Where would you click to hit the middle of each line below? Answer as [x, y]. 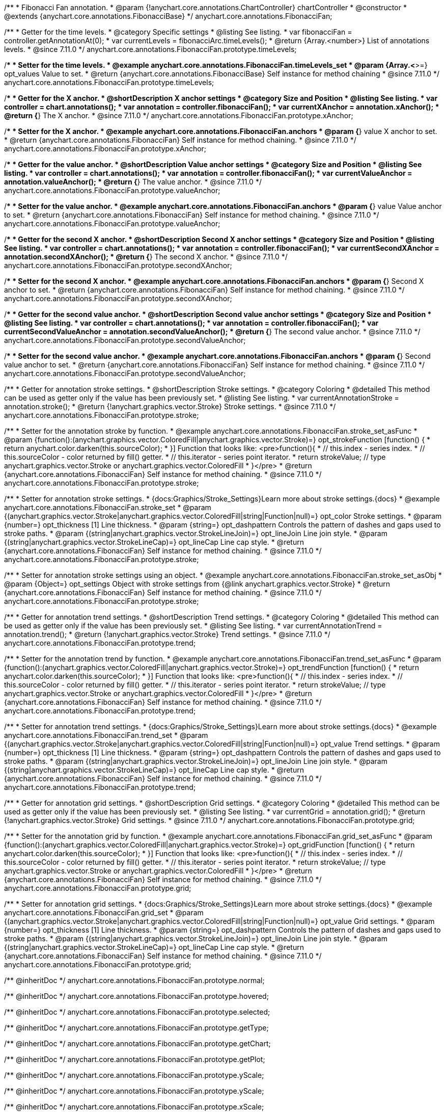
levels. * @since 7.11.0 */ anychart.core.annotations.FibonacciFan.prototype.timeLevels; [150, 49]
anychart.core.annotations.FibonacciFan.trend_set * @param [106, 735]
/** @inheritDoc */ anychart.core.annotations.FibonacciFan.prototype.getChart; [137, 1043]
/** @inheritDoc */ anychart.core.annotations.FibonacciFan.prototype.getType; [136, 1028]
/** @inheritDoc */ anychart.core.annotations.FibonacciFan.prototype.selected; [137, 1012]
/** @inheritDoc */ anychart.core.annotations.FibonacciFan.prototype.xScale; [134, 1107]
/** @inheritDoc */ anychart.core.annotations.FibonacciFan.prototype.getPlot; [135, 1059]
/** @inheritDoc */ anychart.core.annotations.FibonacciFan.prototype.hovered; [136, 996]
